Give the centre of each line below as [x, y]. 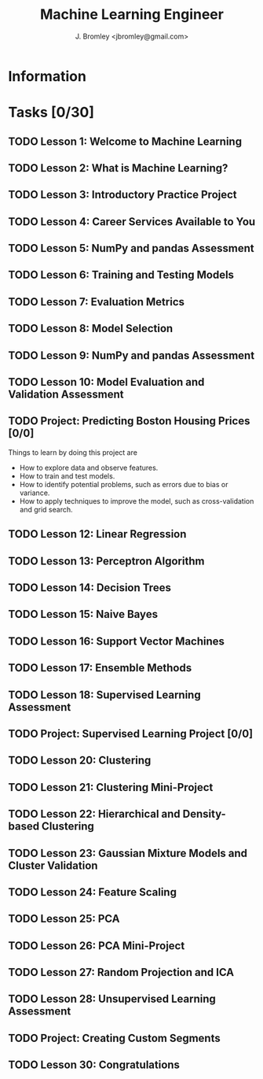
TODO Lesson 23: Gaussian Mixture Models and [128, 853]
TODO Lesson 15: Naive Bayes [83, 614]
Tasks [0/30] [51, 113]
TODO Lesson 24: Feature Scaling [92, 892]
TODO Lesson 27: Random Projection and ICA [121, 972]
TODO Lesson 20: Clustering [80, 761]
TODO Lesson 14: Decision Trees [89, 588]
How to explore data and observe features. [89, 467]
